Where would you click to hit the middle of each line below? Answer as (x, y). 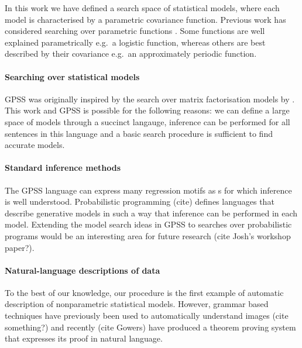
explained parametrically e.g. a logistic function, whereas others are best (135, 42)
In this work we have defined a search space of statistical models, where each (142, 8)
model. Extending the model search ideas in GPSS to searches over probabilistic (148, 224)
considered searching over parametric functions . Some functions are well (135, 31)
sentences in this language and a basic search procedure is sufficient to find (139, 133)
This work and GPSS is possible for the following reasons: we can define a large (147, 110)
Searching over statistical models (72, 76)
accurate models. (35, 145)
